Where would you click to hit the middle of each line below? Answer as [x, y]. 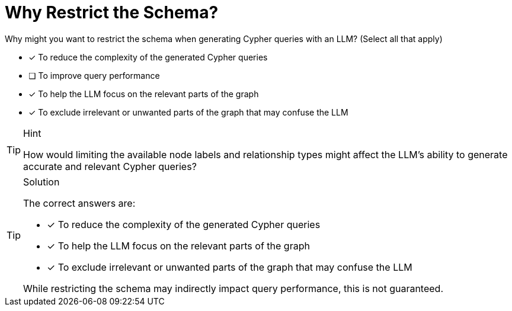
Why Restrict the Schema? [112, 12]
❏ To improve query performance [94, 75]
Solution [41, 182]
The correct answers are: [79, 203]
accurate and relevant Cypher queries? [110, 166]
